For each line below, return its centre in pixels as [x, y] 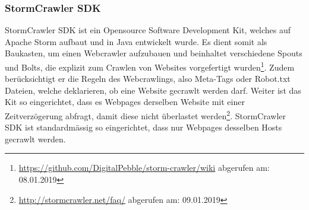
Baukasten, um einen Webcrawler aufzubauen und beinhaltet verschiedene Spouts [154, 53]
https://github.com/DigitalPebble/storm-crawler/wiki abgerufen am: [144, 168]
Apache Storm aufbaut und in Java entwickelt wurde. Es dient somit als [136, 41]
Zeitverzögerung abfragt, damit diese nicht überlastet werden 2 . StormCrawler [145, 115]
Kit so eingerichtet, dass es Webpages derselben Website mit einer [125, 102]
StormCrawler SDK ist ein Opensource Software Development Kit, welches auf [148, 30]
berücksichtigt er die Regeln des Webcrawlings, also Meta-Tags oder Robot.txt [148, 79]
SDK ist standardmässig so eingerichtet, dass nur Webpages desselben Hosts [144, 127]
